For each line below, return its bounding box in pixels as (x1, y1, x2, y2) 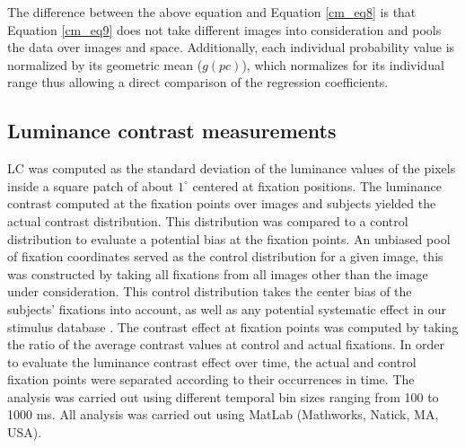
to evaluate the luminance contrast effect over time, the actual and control (7, 352, 417, 371)
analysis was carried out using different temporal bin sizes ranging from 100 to (7, 387, 439, 406)
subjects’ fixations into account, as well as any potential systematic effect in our (7, 299, 446, 318)
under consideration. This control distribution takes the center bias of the (7, 282, 412, 301)
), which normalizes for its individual (241, 55, 444, 74)
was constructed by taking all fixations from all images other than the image (7, 264, 428, 283)
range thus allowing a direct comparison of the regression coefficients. (7, 73, 389, 92)
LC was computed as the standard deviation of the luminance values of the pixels (7, 159, 456, 178)
